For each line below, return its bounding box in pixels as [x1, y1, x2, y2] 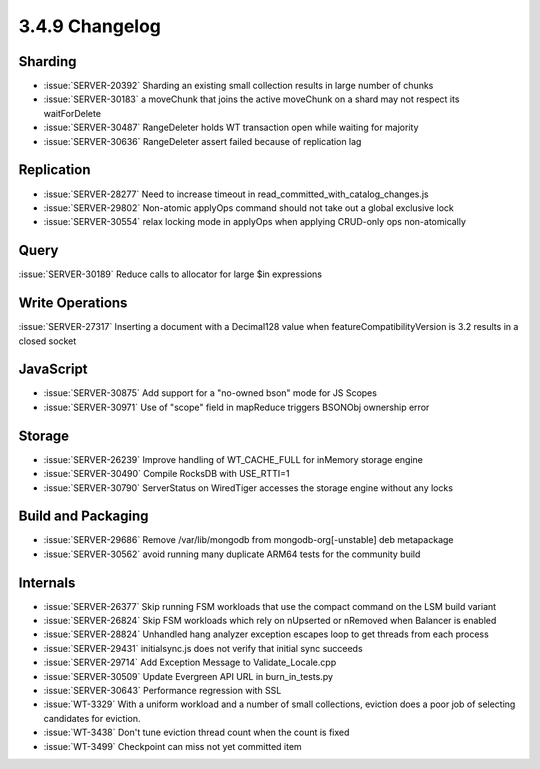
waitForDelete [43, 107, 102, 119]
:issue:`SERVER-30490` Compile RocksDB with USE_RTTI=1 [43, 468, 290, 480]
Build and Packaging [18, 508, 149, 525]
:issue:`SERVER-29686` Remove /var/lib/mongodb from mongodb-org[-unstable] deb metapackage [43, 534, 454, 546]
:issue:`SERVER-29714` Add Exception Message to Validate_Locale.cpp [43, 656, 337, 669]
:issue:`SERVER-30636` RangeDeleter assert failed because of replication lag [43, 135, 362, 147]
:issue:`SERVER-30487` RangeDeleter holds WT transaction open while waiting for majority [43, 121, 419, 134]
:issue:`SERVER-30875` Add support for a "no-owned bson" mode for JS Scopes [43, 387, 377, 399]
